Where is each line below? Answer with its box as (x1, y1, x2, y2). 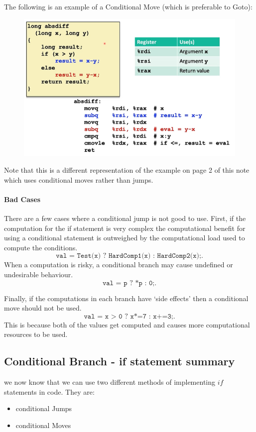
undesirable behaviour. (4, 269, 73, 279)
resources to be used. (4, 329, 68, 339)
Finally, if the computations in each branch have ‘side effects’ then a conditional (4, 293, 249, 303)
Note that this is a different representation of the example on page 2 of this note (4, 164, 250, 175)
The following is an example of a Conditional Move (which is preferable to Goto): (4, 1, 253, 11)
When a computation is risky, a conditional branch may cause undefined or (4, 259, 233, 270)
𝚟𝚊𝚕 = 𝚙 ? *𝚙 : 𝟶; (102, 279, 155, 287)
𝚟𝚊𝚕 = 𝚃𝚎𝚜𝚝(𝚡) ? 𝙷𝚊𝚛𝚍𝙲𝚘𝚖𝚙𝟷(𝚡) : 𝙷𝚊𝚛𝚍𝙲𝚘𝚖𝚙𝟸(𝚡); (56, 252, 201, 260)
